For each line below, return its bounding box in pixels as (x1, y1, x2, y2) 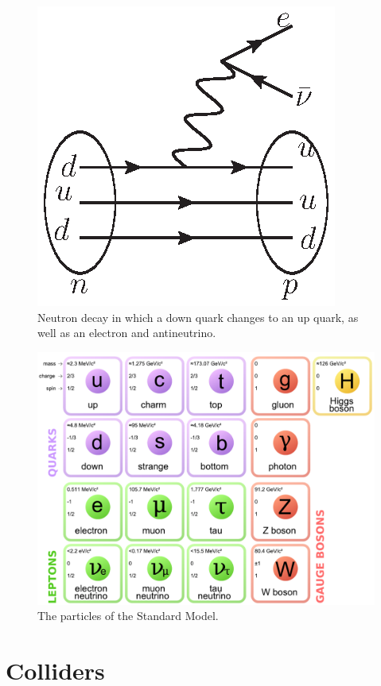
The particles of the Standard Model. (37, 607, 219, 624)
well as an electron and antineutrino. (37, 324, 216, 341)
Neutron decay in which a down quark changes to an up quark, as (37, 308, 359, 325)
